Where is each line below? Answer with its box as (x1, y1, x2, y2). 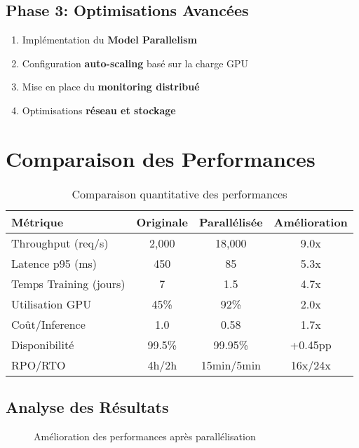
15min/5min (201, 356, 261, 373)
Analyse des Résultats (6, 396, 169, 418)
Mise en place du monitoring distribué (22, 79, 200, 94)
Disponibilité (11, 336, 74, 353)
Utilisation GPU (11, 295, 92, 312)
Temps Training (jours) (11, 275, 126, 292)
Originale (136, 213, 189, 230)
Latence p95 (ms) (11, 254, 97, 271)
